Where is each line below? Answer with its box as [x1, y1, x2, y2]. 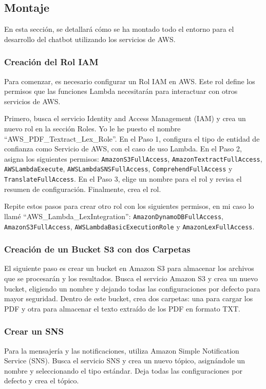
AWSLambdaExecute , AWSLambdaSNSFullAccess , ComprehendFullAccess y [4, 163, 233, 174]
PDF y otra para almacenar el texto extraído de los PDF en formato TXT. [4, 303, 240, 314]
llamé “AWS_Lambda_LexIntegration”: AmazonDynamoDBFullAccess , [4, 210, 223, 221]
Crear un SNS [4, 325, 64, 338]
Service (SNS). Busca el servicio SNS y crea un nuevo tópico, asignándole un [4, 355, 245, 366]
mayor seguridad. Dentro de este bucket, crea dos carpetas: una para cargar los [4, 293, 253, 304]
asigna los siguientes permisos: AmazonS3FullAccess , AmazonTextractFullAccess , [4, 153, 262, 164]
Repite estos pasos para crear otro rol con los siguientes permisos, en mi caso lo [4, 201, 254, 211]
